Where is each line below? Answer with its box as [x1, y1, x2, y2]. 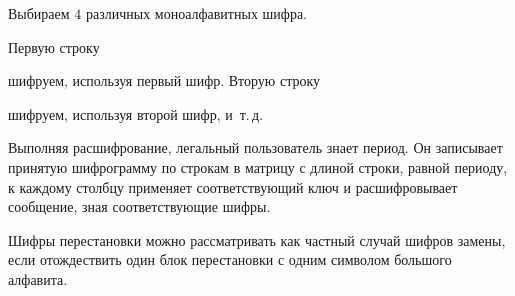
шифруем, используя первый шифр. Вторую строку [8, 70, 321, 91]
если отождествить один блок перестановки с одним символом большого [8, 249, 452, 270]
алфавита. [8, 268, 68, 289]
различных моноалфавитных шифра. [85, 3, 307, 23]
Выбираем [8, 3, 70, 23]
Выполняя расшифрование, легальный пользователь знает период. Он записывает [8, 137, 503, 158]
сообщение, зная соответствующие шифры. [8, 196, 271, 217]
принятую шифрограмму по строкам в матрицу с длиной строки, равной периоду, [8, 156, 508, 177]
